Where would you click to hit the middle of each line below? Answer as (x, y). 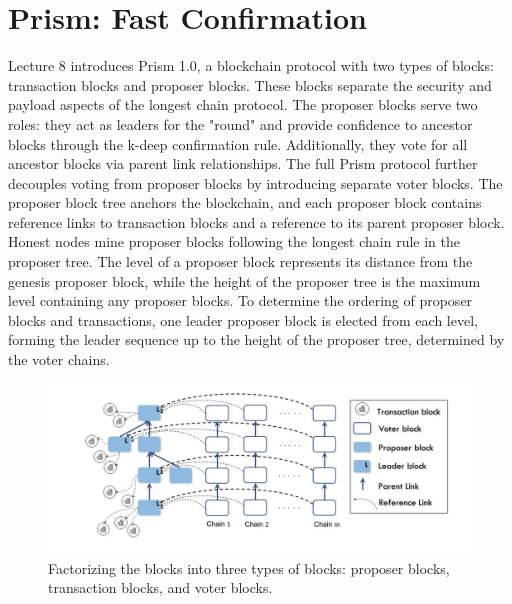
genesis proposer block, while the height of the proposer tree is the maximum (244, 280)
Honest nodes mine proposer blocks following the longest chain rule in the (234, 241)
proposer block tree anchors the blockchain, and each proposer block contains (245, 202)
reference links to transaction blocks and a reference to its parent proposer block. (256, 221)
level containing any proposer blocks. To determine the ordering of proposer (240, 300)
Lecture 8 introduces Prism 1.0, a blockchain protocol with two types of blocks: (251, 65)
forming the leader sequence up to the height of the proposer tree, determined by (256, 339)
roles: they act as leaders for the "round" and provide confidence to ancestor (240, 123)
